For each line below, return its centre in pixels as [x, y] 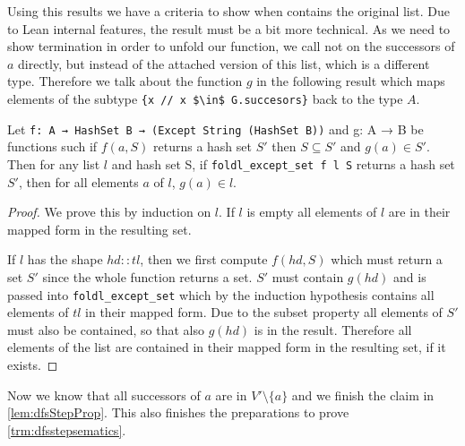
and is [410, 276]
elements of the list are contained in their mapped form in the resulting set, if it [227, 347]
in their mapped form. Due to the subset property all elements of [264, 312]
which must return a [387, 259]
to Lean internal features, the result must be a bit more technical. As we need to [229, 28]
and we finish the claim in [363, 395]
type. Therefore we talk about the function [125, 81]
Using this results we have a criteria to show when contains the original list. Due [228, 11]
